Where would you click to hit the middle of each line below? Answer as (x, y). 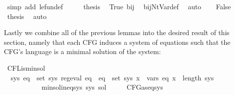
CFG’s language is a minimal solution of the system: (83, 51)
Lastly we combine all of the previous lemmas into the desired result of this (117, 32)
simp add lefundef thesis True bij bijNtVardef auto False (119, 6)
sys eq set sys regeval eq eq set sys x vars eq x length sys (112, 77)
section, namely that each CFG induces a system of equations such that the (117, 42)
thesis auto (27, 16)
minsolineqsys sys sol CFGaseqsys (102, 87)
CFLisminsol (26, 67)
